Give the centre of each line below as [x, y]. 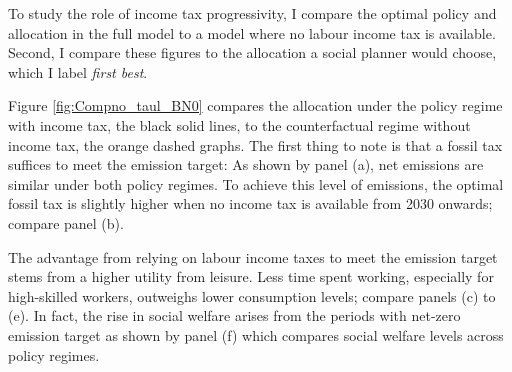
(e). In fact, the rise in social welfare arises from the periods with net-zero [234, 315]
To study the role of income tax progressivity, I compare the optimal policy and [252, 13]
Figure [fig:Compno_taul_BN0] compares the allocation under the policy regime [255, 105]
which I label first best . [78, 71]
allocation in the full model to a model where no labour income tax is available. [252, 32]
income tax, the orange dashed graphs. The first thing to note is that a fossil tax [255, 144]
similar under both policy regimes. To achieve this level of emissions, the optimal [256, 183]
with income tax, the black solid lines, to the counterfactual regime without [239, 124]
